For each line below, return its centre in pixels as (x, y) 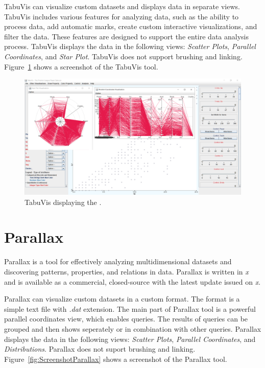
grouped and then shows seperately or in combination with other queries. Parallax (133, 328)
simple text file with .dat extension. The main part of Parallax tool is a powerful (130, 308)
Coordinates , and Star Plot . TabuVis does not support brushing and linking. (123, 56)
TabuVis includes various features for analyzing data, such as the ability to (122, 16)
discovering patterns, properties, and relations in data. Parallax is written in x (126, 271)
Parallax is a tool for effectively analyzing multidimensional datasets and (118, 261)
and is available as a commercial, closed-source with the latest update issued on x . (132, 281)
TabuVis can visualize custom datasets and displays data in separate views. (122, 6)
